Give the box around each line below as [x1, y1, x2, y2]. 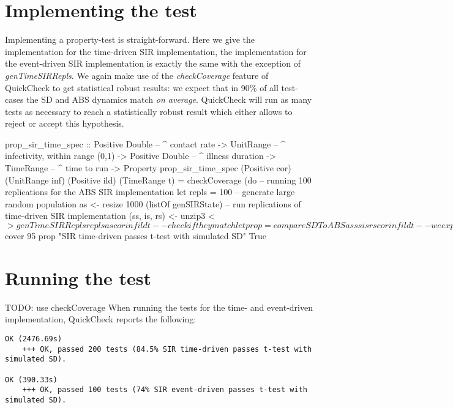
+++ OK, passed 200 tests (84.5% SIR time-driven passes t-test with [22, 344, 312, 354]
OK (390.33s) [5, 375, 58, 384]
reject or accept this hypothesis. [5, 117, 124, 130]
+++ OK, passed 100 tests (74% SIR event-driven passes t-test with [22, 385, 307, 395]
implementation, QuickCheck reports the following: [5, 313, 197, 325]
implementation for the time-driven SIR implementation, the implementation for [5, 45, 307, 57]
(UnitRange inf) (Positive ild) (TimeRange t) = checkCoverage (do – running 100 [5, 173, 312, 186]
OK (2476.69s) [5, 334, 62, 343]
